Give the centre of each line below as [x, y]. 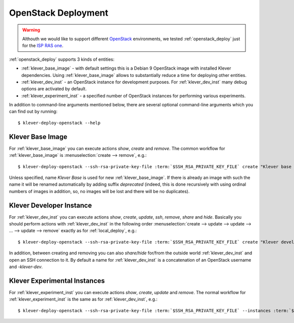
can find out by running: [33, 112]
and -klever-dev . [26, 267]
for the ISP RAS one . [43, 46]
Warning [31, 30]
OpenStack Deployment [59, 13]
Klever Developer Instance [50, 205]
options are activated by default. [54, 89]
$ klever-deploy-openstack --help [59, 123]
